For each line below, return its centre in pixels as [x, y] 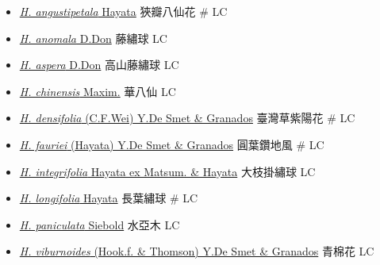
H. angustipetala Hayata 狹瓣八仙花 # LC [123, 11]
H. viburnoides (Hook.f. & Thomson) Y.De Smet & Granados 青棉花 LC [197, 251]
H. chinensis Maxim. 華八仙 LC [98, 91]
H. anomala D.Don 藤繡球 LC [93, 38]
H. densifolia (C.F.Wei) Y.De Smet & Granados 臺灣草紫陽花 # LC [187, 118]
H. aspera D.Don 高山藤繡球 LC [99, 65]
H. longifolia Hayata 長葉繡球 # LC [109, 198]
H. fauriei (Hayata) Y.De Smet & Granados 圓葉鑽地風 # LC [172, 144]
